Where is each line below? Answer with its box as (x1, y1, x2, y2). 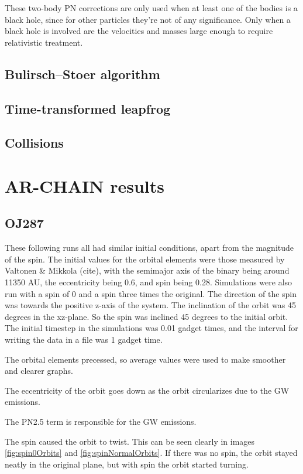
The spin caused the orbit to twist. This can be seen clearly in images (5, 435, 255, 447)
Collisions (5, 134, 64, 152)
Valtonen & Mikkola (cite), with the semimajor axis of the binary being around (5, 264, 290, 277)
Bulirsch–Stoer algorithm (5, 64, 160, 83)
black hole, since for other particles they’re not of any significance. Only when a (5, 13, 291, 25)
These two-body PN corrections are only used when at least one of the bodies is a (5, 2, 298, 13)
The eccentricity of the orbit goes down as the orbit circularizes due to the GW (5, 384, 290, 396)
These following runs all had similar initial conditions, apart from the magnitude (5, 241, 294, 254)
